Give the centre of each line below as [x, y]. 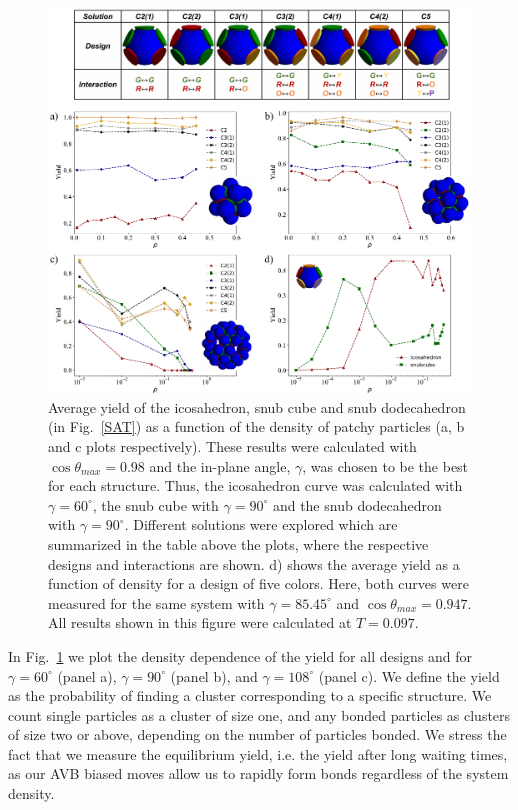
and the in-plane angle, [220, 465]
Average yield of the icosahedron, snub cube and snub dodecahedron [257, 406]
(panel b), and [214, 675]
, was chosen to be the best [385, 465]
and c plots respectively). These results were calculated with [232, 445]
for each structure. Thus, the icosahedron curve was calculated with [255, 485]
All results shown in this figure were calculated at [200, 622]
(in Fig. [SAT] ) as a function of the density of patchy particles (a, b [256, 426]
